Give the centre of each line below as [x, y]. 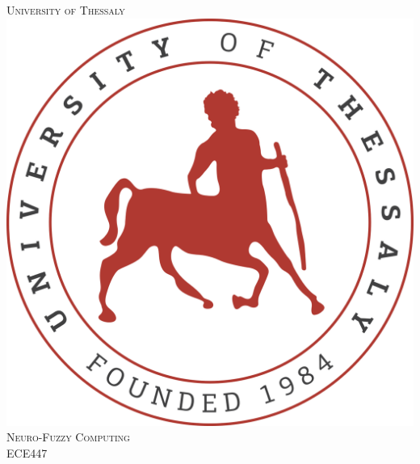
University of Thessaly [66, 10]
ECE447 [27, 452]
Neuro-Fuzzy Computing [68, 437]
